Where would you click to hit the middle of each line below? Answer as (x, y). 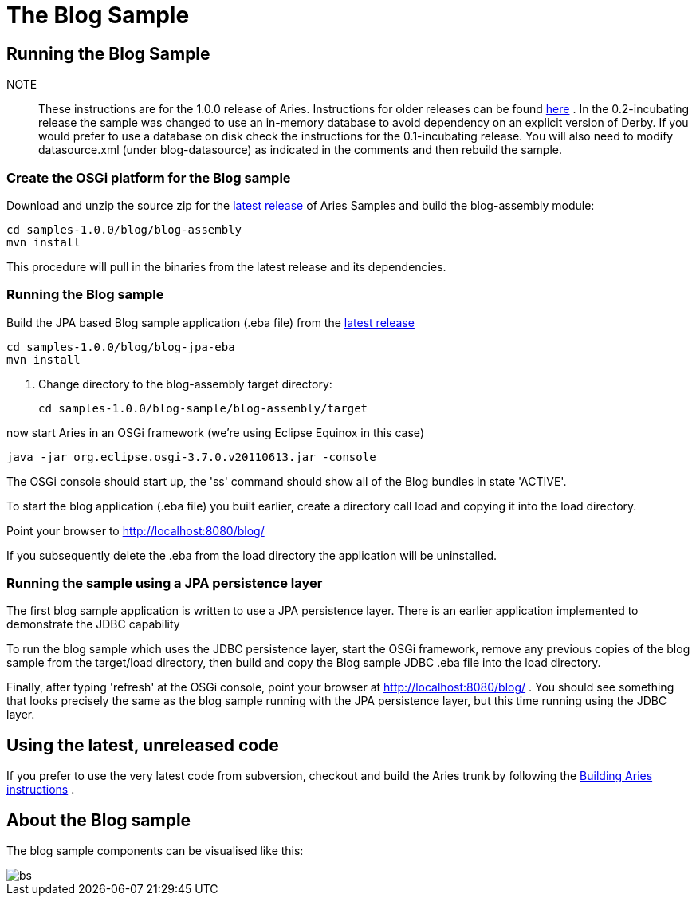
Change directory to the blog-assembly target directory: (185, 384)
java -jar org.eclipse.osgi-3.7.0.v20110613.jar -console (191, 457)
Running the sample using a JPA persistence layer (165, 583)
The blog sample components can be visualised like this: (155, 851)
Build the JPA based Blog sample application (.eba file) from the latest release (210, 322)
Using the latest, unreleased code (143, 745)
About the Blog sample (99, 820)
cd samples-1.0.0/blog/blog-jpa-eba (121, 347)
